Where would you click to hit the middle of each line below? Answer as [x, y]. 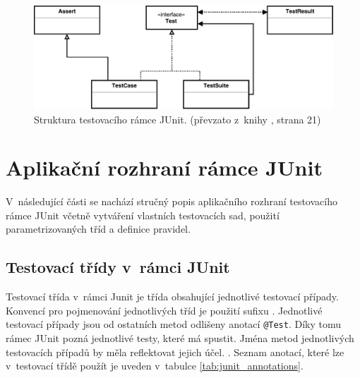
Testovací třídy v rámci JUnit [118, 267]
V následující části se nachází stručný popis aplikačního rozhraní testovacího [172, 201]
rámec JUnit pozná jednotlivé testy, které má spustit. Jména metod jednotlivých [180, 338]
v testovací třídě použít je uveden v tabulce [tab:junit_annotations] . [155, 366]
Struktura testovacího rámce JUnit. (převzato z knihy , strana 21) [178, 119]
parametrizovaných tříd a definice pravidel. [98, 229]
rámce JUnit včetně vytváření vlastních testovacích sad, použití [143, 215]
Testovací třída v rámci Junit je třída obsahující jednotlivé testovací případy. [172, 297]
